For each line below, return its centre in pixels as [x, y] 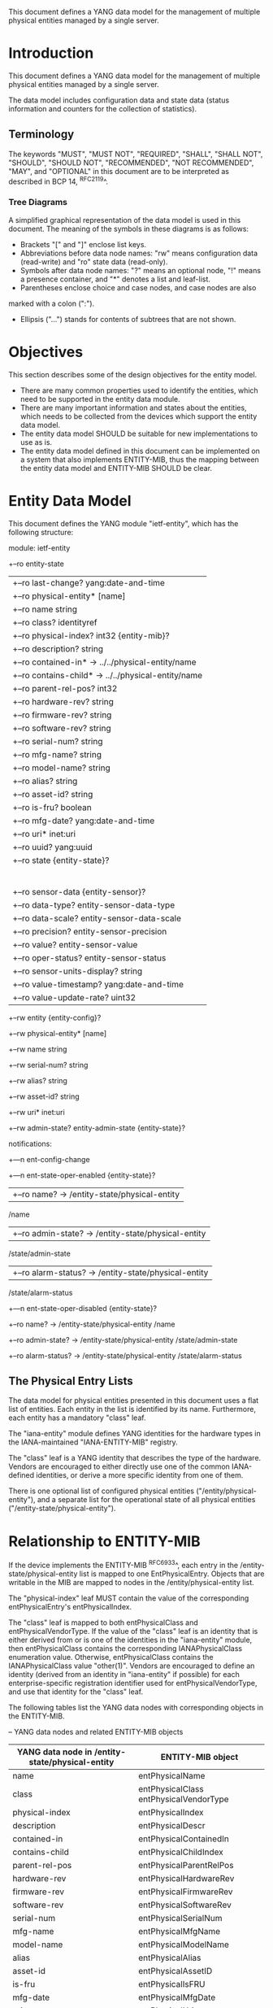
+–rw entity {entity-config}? [55, 1017]
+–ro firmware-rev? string [62, 715]
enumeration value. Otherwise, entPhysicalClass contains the [111, 1657]
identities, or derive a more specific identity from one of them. [140, 1475]
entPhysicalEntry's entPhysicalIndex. [70, 1606]
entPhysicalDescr [171, 1825]
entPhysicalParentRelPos [186, 1865]
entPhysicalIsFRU [171, 1984]
